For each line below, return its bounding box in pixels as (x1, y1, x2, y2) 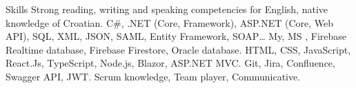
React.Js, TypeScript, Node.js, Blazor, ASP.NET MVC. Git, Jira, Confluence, (6, 56, 335, 70)
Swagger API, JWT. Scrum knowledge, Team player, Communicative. (6, 69, 301, 83)
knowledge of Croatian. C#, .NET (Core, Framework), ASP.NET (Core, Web (6, 15, 334, 30)
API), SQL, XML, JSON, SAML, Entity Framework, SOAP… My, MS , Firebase (6, 29, 347, 43)
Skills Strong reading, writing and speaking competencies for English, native (6, 2, 328, 16)
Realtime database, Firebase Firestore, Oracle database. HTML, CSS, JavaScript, (6, 42, 351, 56)
